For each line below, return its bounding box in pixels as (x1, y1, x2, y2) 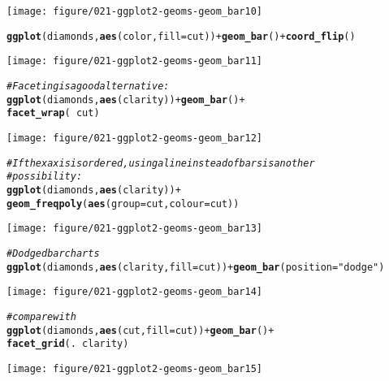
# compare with (6, 310, 76, 323)
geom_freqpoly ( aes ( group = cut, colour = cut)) (6, 197, 240, 210)
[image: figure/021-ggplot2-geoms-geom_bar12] (6, 132, 262, 144)
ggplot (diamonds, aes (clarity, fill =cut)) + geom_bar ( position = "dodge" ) (6, 261, 385, 273)
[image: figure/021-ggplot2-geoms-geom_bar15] (6, 362, 262, 375)
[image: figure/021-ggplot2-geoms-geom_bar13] (6, 223, 262, 235)
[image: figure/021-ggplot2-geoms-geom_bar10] (6, 6, 262, 17)
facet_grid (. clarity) (6, 338, 129, 350)
